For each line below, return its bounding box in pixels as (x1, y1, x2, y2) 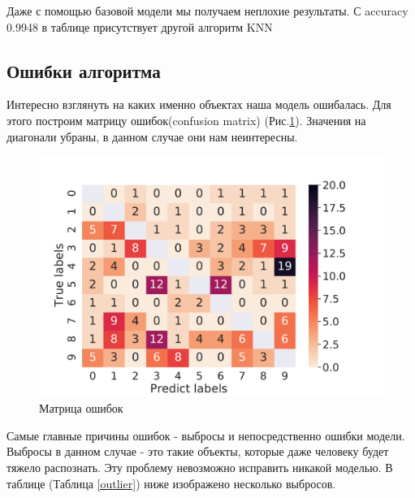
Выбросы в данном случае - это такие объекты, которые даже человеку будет (6, 443, 389, 460)
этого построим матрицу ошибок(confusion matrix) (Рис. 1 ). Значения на (6, 111, 366, 128)
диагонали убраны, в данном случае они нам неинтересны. (6, 128, 298, 145)
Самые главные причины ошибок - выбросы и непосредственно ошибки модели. (6, 427, 405, 444)
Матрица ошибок (39, 400, 123, 417)
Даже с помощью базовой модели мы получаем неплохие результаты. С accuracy (6, 2, 409, 19)
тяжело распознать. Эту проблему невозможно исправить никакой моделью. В (6, 459, 393, 476)
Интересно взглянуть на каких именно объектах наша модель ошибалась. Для (6, 96, 391, 113)
